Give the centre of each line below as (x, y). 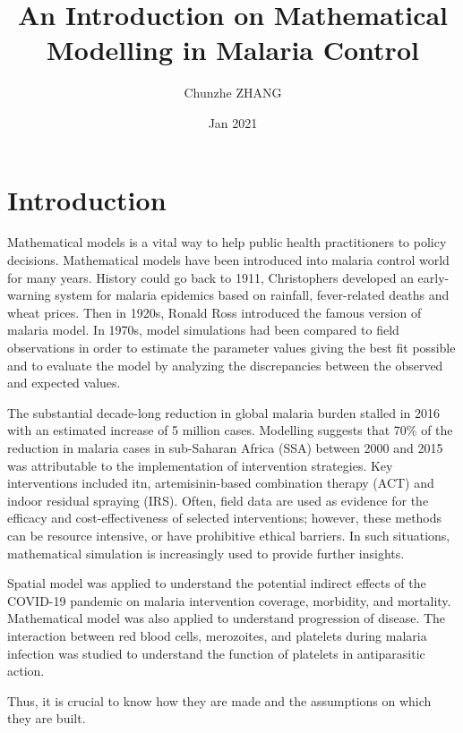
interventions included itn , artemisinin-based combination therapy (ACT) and (221, 483)
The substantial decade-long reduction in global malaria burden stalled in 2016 (223, 412)
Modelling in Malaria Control (233, 50)
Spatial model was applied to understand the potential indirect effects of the (217, 583)
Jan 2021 (233, 122)
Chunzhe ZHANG (233, 93)
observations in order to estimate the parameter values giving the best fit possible (231, 347)
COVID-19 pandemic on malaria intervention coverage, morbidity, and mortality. (229, 600)
